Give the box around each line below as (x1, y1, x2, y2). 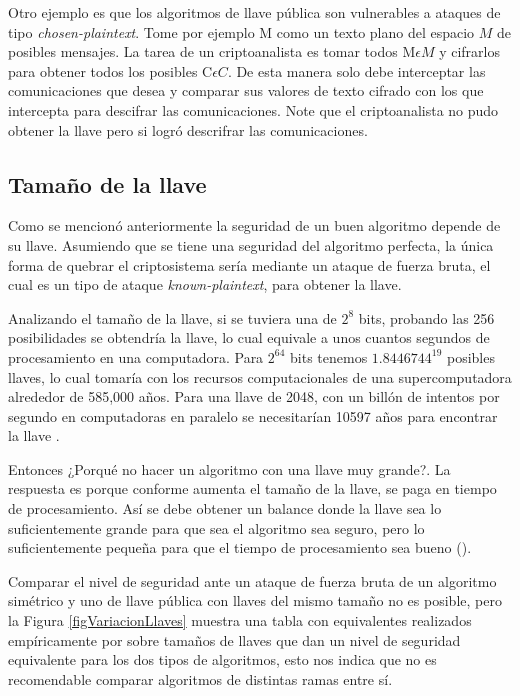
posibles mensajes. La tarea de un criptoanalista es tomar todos (8, 41, 398, 62)
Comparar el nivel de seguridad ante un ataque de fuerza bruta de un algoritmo (8, 570, 497, 591)
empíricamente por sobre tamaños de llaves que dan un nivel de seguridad (8, 629, 461, 650)
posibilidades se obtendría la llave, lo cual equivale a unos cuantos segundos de (8, 327, 490, 348)
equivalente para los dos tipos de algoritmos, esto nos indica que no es (8, 649, 437, 670)
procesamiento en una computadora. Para (8, 346, 264, 367)
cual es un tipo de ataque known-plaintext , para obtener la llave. (8, 274, 402, 295)
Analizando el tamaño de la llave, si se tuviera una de (8, 307, 337, 328)
